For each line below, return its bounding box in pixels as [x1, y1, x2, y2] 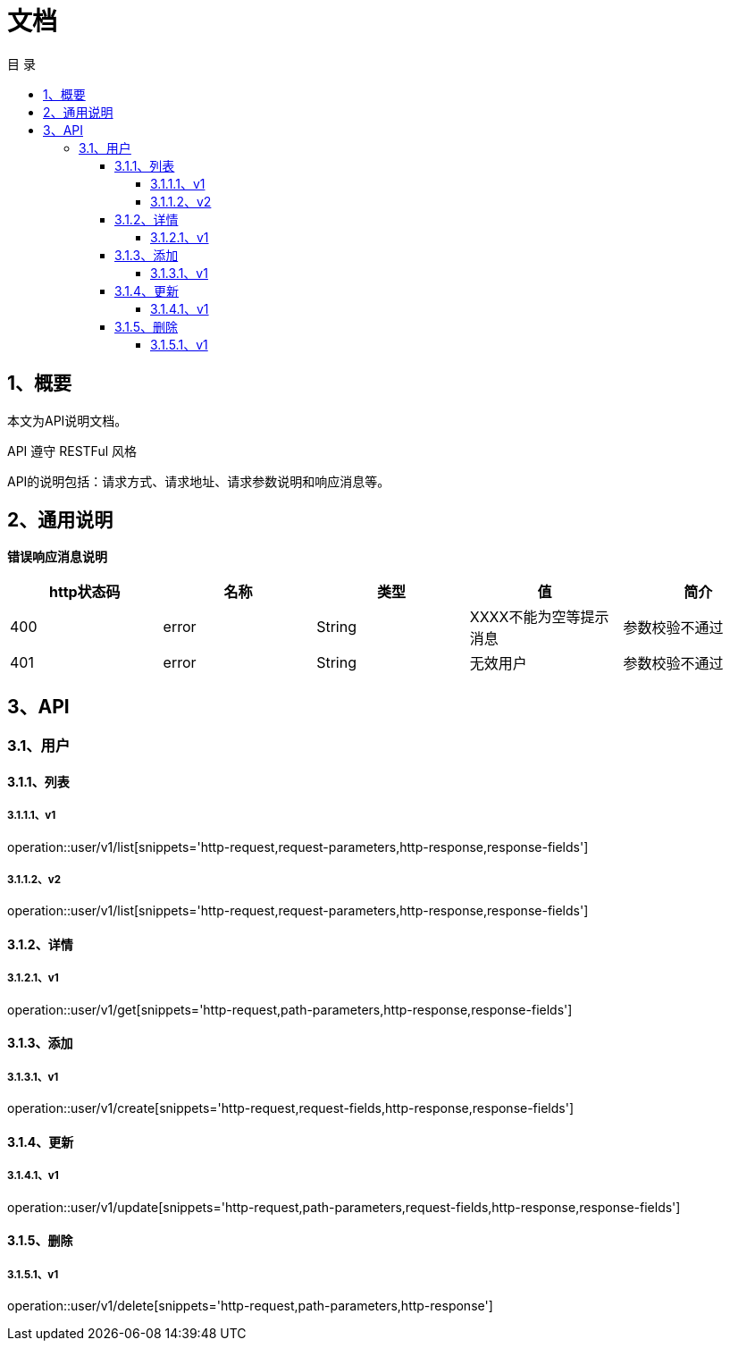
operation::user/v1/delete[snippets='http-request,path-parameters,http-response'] [7, 1298, 493, 1314]
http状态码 [48, 583, 121, 602]
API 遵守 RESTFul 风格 [7, 442, 138, 459]
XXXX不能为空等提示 [469, 608, 609, 627]
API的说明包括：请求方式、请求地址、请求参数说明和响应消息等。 [7, 473, 390, 489]
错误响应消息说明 [7, 549, 107, 565]
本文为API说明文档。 [7, 412, 128, 428]
